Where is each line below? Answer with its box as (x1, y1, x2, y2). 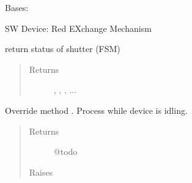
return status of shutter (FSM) (5, 42, 120, 55)
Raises (29, 165, 53, 178)
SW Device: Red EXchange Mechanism (5, 21, 152, 34)
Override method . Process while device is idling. (5, 103, 188, 116)
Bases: (5, 1, 29, 13)
